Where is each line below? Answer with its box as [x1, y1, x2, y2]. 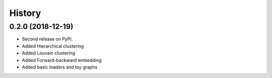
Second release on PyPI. [22, 36, 73, 42]
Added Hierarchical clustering [22, 43, 84, 49]
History [9, 7, 41, 18]
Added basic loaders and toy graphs [22, 64, 98, 70]
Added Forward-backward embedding [22, 57, 102, 63]
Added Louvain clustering [22, 50, 76, 56]
